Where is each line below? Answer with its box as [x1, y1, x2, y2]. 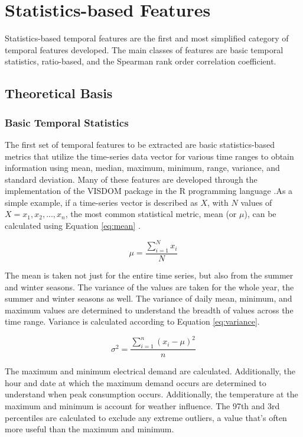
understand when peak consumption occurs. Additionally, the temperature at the [5, 388, 298, 400]
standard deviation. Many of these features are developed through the [5, 173, 258, 185]
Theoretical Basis [5, 84, 113, 102]
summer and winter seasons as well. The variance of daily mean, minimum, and [5, 292, 292, 305]
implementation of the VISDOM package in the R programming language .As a [5, 184, 293, 197]
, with [207, 196, 229, 208]
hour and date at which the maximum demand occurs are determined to [5, 376, 266, 389]
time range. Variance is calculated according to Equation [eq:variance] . [5, 315, 260, 328]
